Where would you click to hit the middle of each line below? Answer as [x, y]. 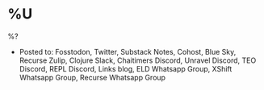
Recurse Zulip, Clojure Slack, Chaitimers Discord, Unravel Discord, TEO [138, 60]
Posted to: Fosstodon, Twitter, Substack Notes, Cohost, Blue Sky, [128, 51]
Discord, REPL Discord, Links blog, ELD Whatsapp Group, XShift [126, 68]
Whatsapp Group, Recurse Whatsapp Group [92, 77]
